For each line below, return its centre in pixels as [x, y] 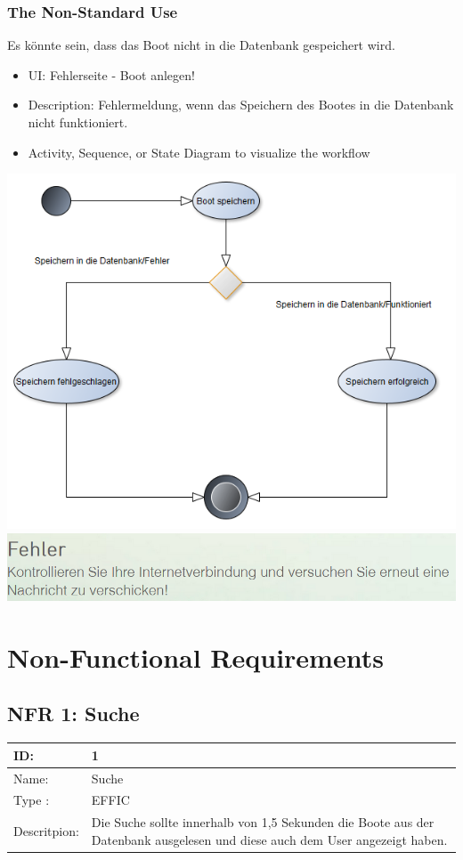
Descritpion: [46, 831]
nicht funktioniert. [78, 122]
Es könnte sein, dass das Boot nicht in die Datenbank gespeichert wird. [201, 45]
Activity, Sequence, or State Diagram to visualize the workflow [199, 152]
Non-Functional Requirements [195, 657]
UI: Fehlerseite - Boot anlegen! [111, 74]
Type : [32, 800]
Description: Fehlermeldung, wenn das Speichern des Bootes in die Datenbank [241, 105]
